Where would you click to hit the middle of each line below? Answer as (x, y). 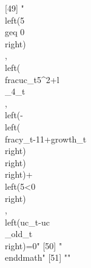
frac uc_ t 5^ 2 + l (32, 79)
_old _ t (19, 234)
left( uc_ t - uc (27, 222)
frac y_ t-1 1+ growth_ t (46, 139)
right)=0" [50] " (34, 245)
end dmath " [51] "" (38, 257)
